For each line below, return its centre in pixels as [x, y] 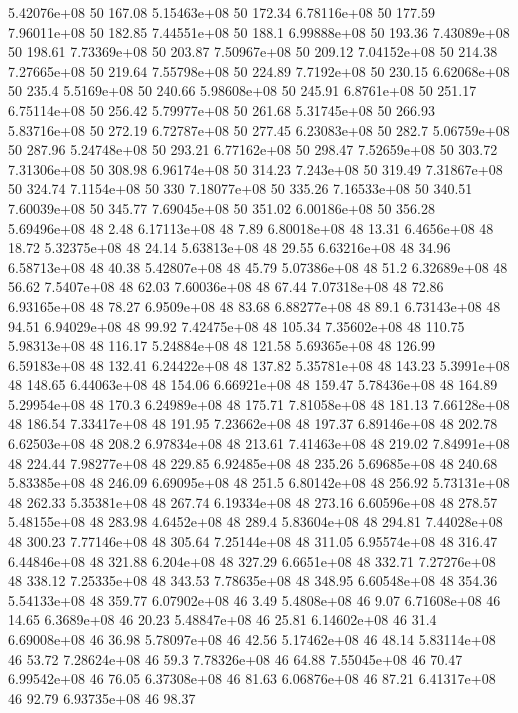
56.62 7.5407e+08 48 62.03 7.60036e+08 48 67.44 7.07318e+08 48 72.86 [226, 286]
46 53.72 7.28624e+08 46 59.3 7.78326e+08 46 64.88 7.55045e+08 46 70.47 [235, 658]
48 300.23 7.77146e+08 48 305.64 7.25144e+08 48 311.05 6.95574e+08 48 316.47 [253, 541]
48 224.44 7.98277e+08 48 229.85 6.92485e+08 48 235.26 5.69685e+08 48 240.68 [253, 462]
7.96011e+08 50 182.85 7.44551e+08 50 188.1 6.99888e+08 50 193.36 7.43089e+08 [259, 31]
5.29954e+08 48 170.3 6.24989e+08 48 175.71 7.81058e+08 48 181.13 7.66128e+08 [259, 403]
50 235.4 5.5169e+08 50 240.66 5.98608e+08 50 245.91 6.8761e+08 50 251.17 [242, 90]
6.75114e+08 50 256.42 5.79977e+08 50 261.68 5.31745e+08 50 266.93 [221, 109]
